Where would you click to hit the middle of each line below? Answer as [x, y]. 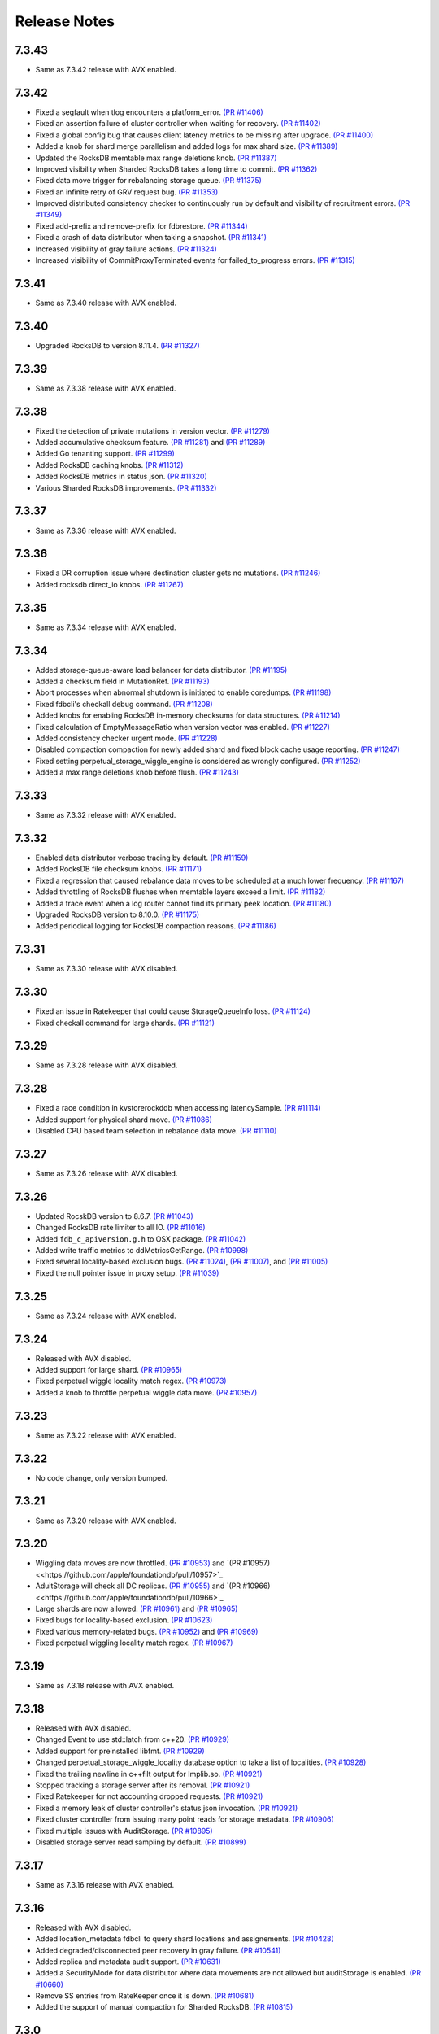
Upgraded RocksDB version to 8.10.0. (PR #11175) [117, 914]
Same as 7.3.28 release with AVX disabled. [106, 1065]
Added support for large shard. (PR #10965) [109, 1370]
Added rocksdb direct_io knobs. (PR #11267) [110, 584]
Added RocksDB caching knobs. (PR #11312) [109, 465]
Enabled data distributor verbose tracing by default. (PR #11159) [142, 858]
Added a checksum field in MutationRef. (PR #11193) [123, 681]
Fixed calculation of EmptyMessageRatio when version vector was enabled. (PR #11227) [183, 727]
